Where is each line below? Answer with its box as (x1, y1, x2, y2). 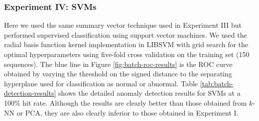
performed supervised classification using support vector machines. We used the (4, 29, 247, 40)
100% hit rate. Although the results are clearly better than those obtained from (4, 97, 247, 108)
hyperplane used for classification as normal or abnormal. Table (4, 78, 198, 88)
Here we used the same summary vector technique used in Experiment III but (4, 20, 242, 30)
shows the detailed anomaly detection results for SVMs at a (58, 88, 241, 98)
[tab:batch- (200, 78, 234, 88)
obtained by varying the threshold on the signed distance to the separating (4, 68, 232, 79)
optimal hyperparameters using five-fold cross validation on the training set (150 (4, 49, 250, 59)
